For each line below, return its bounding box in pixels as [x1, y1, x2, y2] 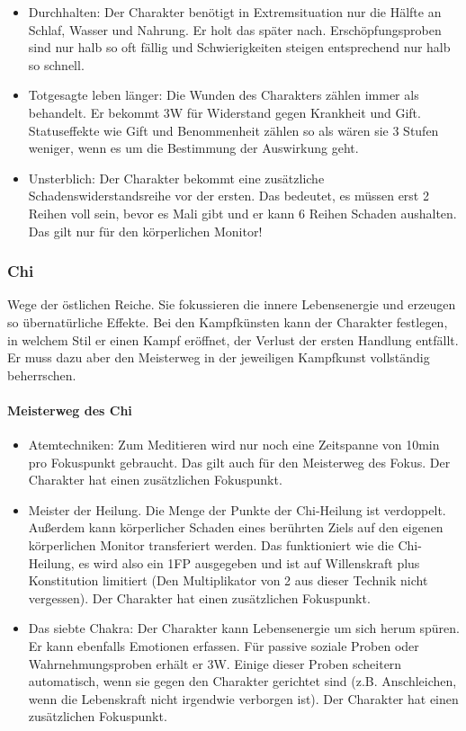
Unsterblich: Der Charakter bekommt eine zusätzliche [28, 168, 325, 187]
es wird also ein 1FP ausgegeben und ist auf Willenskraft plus [78, 553, 420, 572]
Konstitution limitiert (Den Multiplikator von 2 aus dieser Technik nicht [28, 571, 428, 590]
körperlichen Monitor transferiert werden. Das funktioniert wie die [28, 536, 394, 555]
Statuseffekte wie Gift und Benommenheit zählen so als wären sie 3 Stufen [28, 120, 439, 139]
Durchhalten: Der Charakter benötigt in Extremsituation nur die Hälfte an [28, 3, 442, 21]
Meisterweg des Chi [7, 400, 132, 419]
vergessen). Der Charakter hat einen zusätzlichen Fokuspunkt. [28, 588, 371, 607]
